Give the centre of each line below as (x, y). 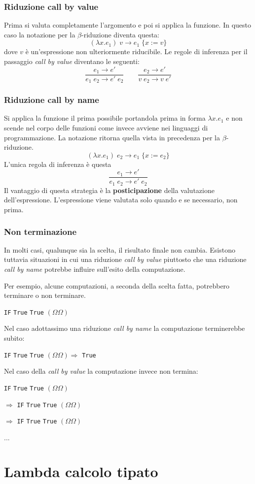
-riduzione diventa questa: (120, 34)
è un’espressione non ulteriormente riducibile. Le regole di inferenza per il (136, 51)
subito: (14, 338)
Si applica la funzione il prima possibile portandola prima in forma (105, 118)
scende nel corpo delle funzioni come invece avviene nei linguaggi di (106, 127)
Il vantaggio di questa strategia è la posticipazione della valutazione (109, 190)
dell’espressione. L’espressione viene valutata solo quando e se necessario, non (121, 200)
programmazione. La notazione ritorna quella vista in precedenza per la (112, 137)
